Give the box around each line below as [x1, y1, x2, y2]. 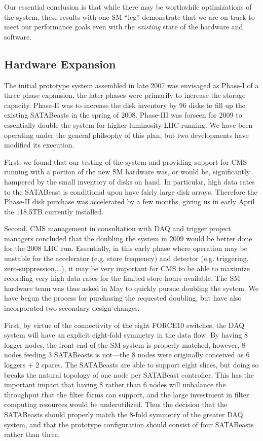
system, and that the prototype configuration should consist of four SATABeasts [4, 419, 254, 429]
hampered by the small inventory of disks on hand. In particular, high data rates [4, 176, 255, 187]
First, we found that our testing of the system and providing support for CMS [4, 156, 247, 167]
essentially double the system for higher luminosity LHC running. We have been [4, 119, 253, 130]
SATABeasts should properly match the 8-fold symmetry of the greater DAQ [4, 409, 243, 419]
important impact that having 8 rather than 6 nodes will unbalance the [4, 379, 226, 390]
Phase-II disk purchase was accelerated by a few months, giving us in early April [4, 196, 255, 207]
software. [4, 31, 32, 42]
